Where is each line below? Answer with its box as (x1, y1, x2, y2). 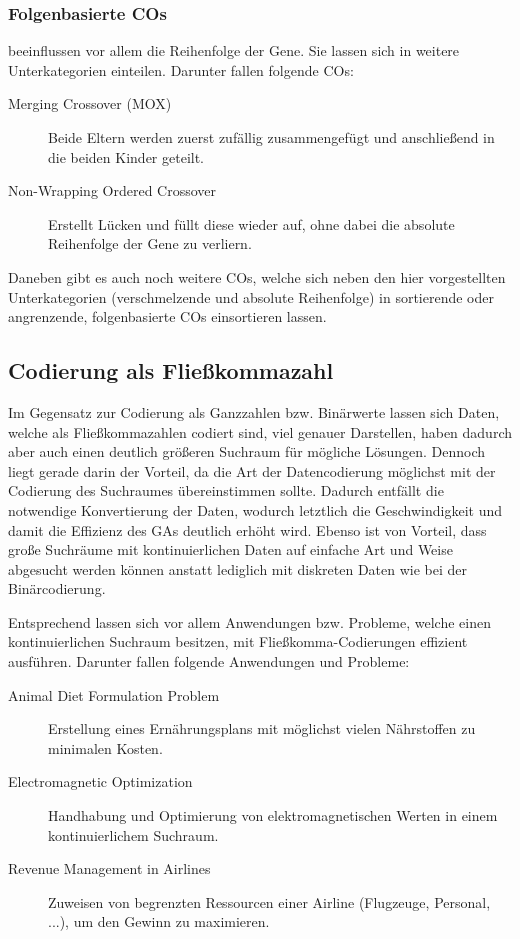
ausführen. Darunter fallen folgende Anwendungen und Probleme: (8, 651, 410, 672)
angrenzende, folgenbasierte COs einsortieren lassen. (8, 306, 327, 327)
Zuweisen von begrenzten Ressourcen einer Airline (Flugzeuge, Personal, (48, 891, 491, 912)
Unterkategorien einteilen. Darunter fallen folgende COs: (8, 59, 354, 80)
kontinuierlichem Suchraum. (48, 824, 219, 845)
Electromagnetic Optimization (8, 771, 193, 792)
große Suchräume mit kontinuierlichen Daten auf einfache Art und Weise (8, 539, 453, 560)
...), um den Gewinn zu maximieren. (48, 911, 270, 932)
